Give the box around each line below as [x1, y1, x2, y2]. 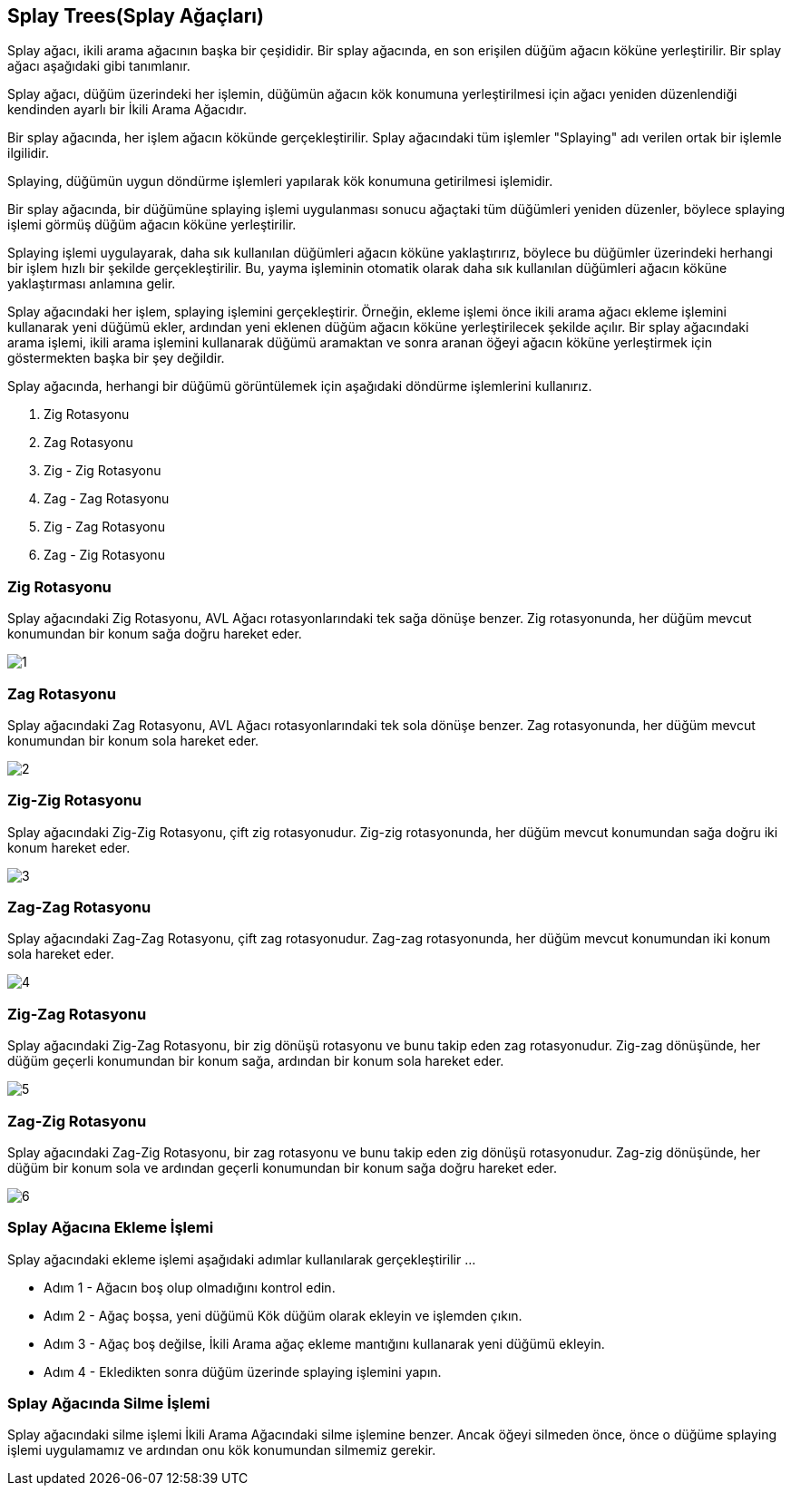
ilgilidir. [7, 145, 49, 161]
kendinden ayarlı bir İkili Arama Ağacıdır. [7, 102, 247, 118]
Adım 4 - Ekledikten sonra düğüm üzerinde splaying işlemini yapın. [44, 1363, 442, 1380]
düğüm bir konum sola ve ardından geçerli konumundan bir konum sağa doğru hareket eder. [7, 1159, 558, 1176]
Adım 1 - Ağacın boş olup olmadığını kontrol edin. [44, 1279, 336, 1295]
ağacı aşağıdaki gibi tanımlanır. [7, 58, 190, 74]
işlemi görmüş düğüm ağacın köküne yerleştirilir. [7, 217, 297, 233]
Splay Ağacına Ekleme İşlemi [7, 1218, 214, 1237]
